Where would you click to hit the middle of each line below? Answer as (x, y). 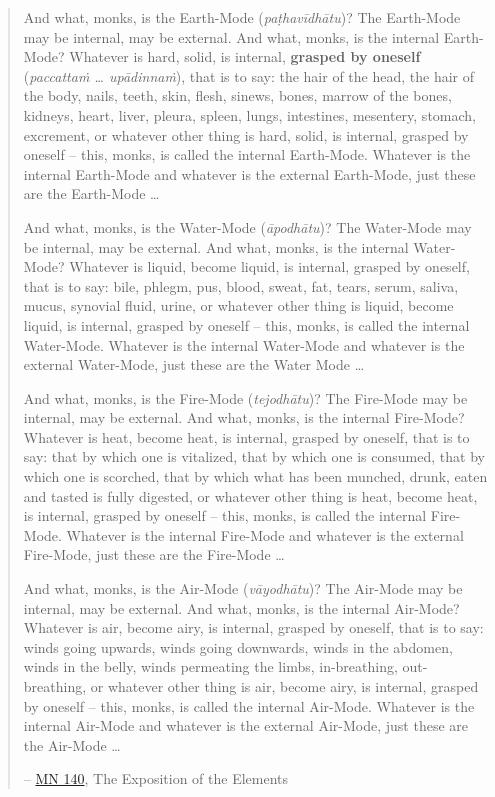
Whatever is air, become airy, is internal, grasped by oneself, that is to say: (253, 627)
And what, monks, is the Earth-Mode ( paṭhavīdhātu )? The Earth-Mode (242, 17)
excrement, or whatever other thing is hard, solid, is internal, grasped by (246, 134)
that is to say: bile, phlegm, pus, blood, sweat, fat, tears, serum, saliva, (241, 285)
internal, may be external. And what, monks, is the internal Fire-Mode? (244, 417)
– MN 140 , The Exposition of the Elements (156, 778)
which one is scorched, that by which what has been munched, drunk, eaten (255, 476)
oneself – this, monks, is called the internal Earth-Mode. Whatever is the (247, 154)
